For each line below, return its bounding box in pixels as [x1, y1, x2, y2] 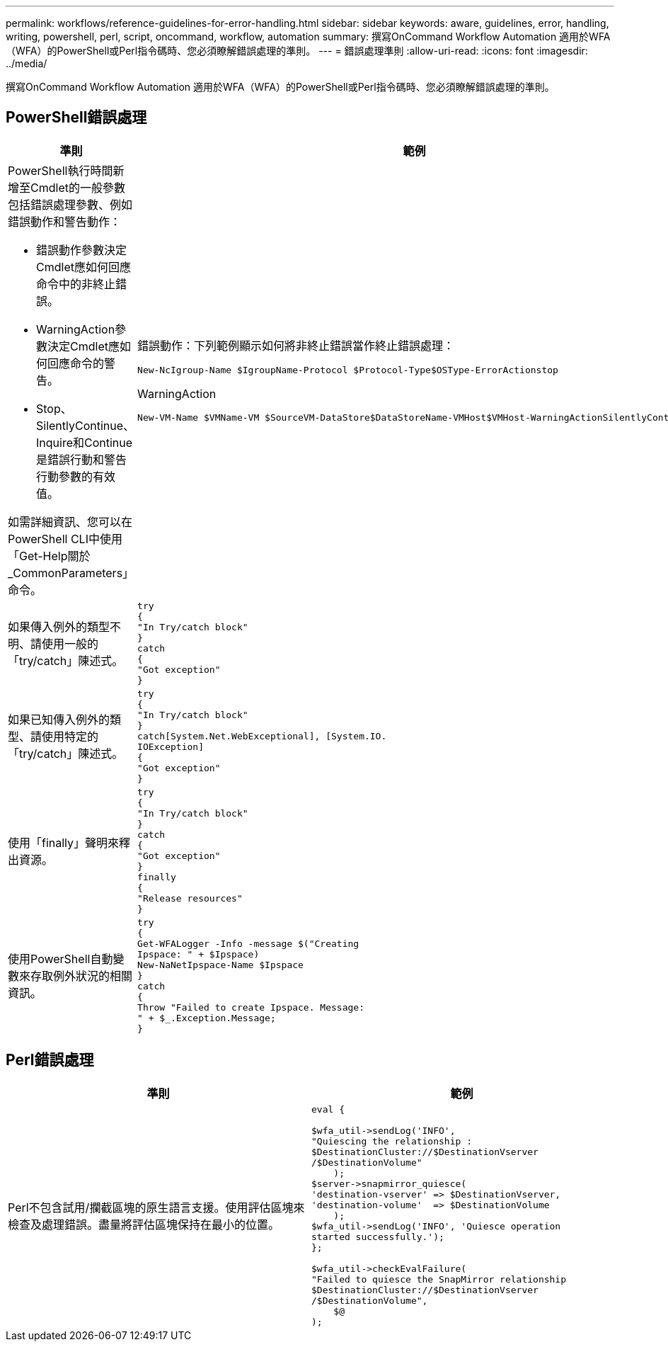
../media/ [6, 57, 47, 69]
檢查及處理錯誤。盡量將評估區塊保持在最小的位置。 [8, 1217, 280, 1232]
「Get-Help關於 [8, 548, 91, 563]
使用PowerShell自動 [8, 952, 113, 967]
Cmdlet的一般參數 [30, 180, 125, 195]
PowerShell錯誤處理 [6, 108, 147, 127]
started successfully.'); [311, 1231, 444, 1242]
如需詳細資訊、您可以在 [8, 514, 133, 529]
